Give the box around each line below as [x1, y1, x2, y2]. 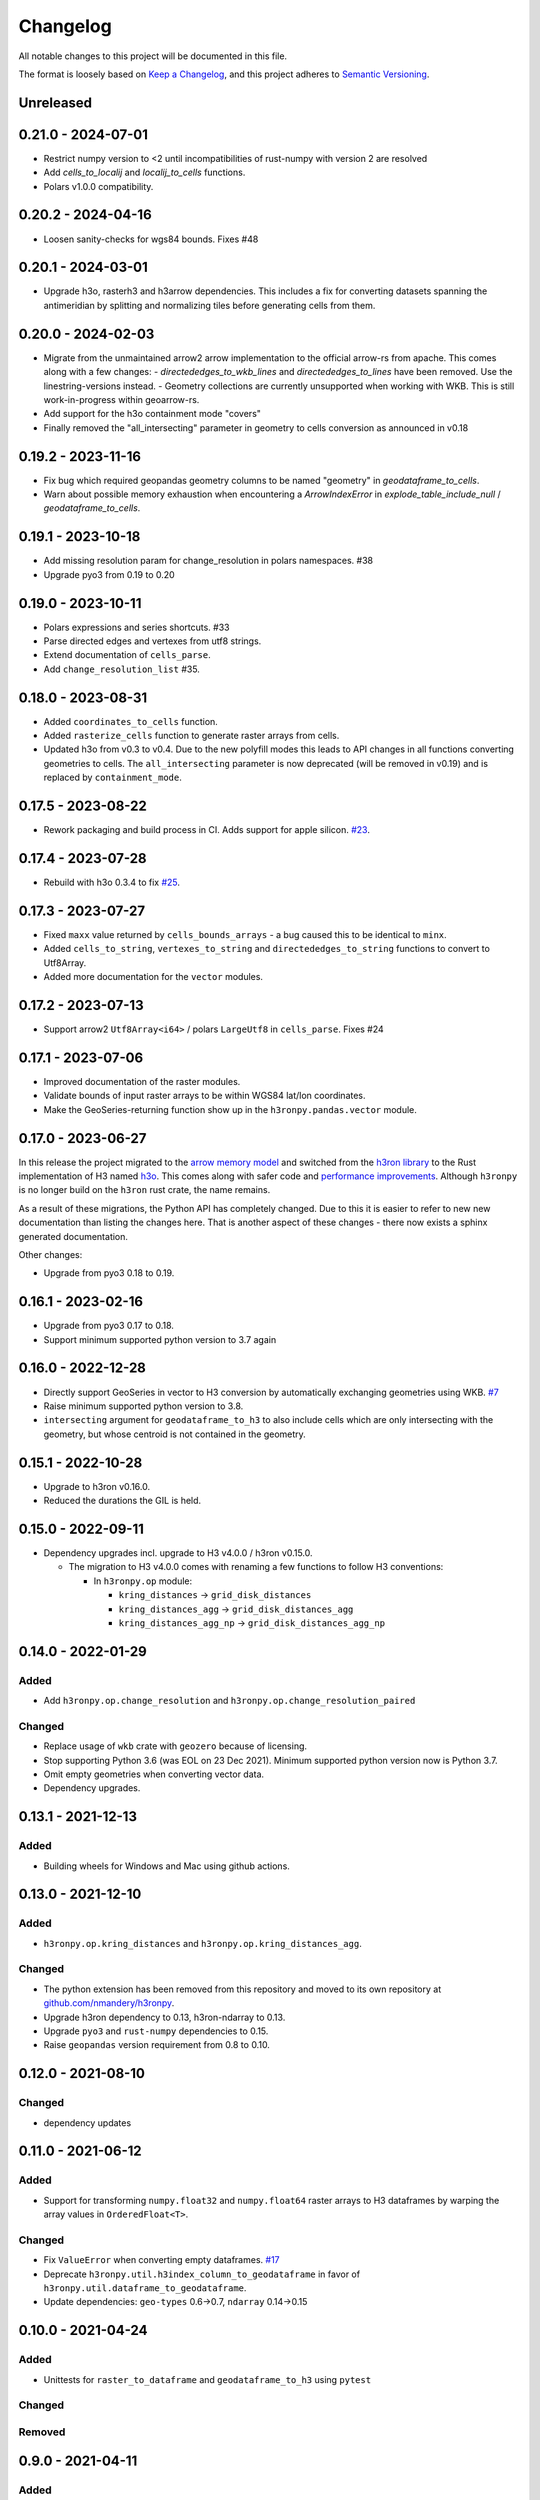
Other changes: [18, 1248, 83, 1260]
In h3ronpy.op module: [93, 1575, 193, 1587]
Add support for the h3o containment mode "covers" [43, 408, 262, 420]
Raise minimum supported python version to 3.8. [43, 1400, 244, 1412]
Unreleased [18, 94, 93, 111]
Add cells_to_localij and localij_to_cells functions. [43, 166, 246, 179]
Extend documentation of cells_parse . [43, 649, 212, 661]
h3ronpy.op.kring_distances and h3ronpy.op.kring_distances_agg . [43, 1937, 362, 1949]
